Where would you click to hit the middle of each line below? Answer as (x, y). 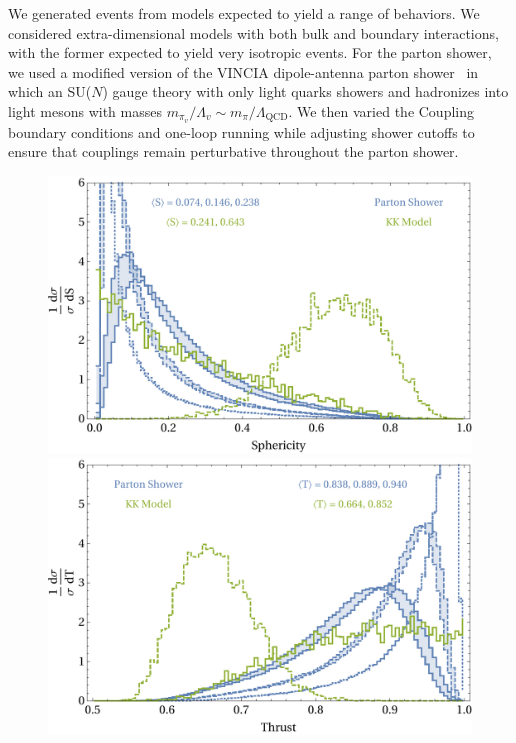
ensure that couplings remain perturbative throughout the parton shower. (233, 151)
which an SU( (50, 91)
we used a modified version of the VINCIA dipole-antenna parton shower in (243, 71)
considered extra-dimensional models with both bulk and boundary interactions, (253, 32)
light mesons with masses (85, 110)
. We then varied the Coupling (381, 110)
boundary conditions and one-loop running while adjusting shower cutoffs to (241, 131)
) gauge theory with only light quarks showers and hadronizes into (305, 91)
